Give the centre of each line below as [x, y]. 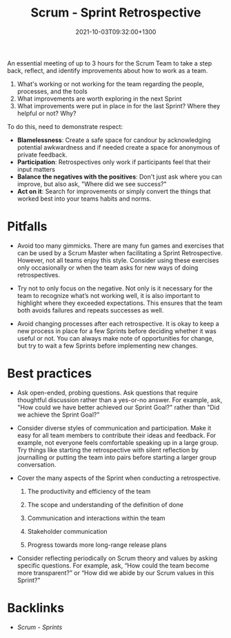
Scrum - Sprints [40, 627]
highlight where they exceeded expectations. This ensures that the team [120, 303]
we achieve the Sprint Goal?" [58, 415]
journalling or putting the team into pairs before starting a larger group [117, 457]
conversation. [37, 464]
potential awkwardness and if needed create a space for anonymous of [119, 147]
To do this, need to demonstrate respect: [65, 126]
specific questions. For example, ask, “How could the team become [113, 565]
